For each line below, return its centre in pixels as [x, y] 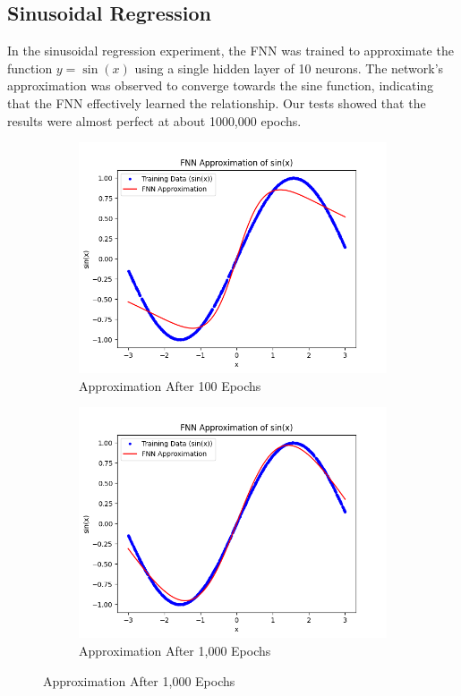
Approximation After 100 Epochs [170, 385]
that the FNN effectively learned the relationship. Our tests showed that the [217, 102]
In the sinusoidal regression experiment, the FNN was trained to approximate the [230, 51]
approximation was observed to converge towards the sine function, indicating [221, 85]
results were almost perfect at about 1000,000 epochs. [154, 120]
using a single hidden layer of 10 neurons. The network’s [289, 68]
